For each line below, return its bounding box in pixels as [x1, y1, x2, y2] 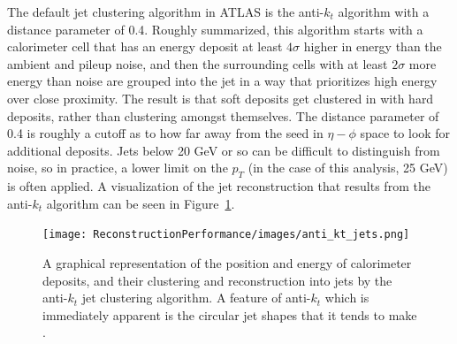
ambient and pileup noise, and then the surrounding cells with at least [7, 54, 388, 73]
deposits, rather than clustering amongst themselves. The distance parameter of [7, 106, 439, 125]
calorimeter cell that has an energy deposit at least [7, 37, 283, 56]
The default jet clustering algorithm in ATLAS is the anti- [7, 3, 324, 20]
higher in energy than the [303, 37, 442, 56]
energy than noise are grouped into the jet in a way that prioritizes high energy [7, 72, 438, 90]
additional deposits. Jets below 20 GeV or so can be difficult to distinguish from [7, 141, 440, 159]
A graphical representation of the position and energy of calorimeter [42, 253, 412, 271]
